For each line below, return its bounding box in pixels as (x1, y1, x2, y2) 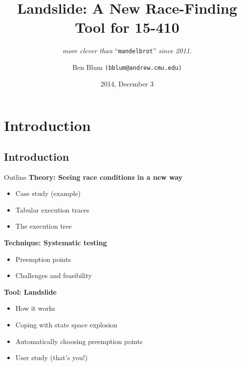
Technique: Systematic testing (4, 237, 107, 247)
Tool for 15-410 (75, 17, 179, 37)
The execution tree (15, 221, 72, 231)
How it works (15, 303, 55, 313)
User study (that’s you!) (15, 352, 88, 363)
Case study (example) (15, 188, 81, 198)
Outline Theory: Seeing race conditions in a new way (4, 172, 183, 182)
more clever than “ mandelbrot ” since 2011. (62, 45, 192, 56)
